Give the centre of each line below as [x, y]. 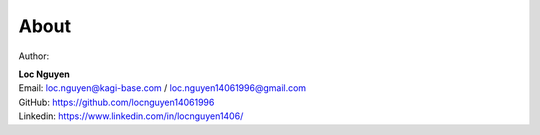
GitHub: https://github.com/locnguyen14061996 [116, 102]
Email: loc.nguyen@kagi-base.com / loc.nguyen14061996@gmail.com [162, 88]
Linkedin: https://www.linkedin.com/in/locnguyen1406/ [131, 116]
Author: [34, 56]
